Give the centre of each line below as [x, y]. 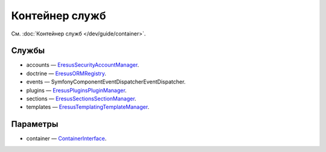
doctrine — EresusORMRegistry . [66, 73]
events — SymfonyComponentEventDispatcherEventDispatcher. [106, 82]
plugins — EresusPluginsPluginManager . [76, 90]
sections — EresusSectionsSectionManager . [81, 99]
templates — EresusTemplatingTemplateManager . [88, 107]
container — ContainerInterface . [66, 139]
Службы [28, 51]
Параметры [35, 124]
